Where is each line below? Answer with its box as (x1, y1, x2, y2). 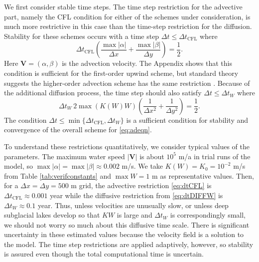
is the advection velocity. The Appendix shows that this (62, 58, 232, 68)
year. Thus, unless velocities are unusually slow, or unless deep (37, 200, 229, 210)
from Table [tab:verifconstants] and (4, 170, 111, 181)
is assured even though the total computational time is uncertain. (4, 249, 204, 259)
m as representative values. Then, (151, 170, 254, 181)
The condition (4, 114, 47, 125)
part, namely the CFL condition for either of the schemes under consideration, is (4, 11, 251, 21)
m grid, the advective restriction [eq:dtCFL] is (71, 180, 212, 191)
